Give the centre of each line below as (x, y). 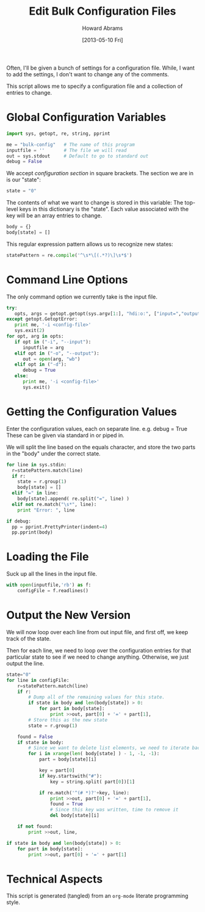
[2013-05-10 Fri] (103, 40)
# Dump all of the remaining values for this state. (97, 697)
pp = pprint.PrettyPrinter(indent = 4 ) (60, 527)
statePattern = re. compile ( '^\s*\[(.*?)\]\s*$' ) (69, 255)
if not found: (35, 827)
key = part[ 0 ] (57, 770)
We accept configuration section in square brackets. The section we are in (100, 173)
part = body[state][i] (68, 759)
